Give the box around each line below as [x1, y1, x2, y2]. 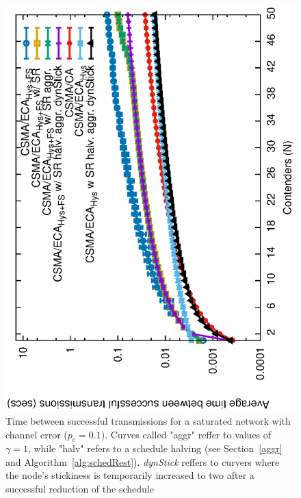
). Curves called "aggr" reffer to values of [101, 427, 272, 441]
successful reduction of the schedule [5, 482, 154, 496]
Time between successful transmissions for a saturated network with [5, 413, 291, 427]
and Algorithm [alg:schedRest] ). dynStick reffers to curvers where [5, 454, 280, 469]
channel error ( [5, 427, 68, 441]
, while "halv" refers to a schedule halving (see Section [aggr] [27, 441, 283, 456]
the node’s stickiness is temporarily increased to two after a [5, 468, 254, 482]
